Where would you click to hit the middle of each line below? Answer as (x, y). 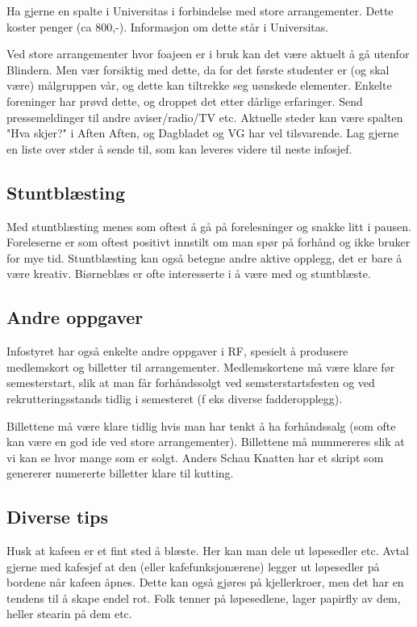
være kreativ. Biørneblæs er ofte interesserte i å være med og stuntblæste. (189, 274)
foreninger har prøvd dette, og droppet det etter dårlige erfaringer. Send (185, 101)
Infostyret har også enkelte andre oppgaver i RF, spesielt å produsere (177, 351)
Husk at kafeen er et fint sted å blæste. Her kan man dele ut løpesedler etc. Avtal (208, 551)
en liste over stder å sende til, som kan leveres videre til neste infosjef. (179, 148)
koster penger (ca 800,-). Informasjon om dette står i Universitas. (168, 26)
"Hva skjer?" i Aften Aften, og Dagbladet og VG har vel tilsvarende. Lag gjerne (203, 133)
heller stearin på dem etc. (69, 614)
